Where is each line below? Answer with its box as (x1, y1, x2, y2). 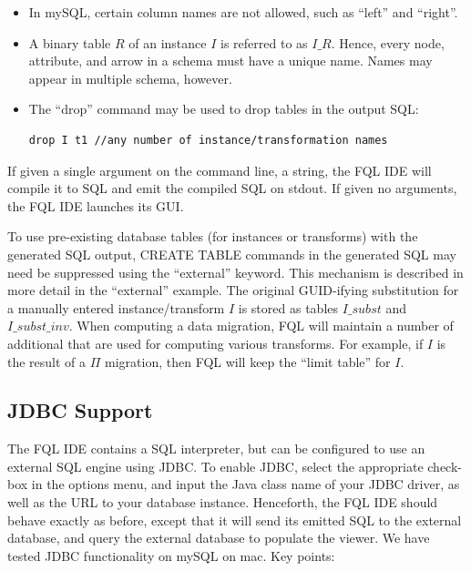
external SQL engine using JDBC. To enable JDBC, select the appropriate (7, 456, 424, 475)
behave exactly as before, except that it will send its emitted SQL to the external (7, 510, 462, 529)
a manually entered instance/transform (7, 298, 225, 317)
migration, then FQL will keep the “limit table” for (105, 352, 391, 371)
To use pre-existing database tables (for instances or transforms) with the (7, 227, 418, 246)
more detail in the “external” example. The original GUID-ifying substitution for (7, 280, 459, 300)
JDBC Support (7, 396, 153, 424)
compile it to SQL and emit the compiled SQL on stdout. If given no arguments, (7, 178, 457, 198)
